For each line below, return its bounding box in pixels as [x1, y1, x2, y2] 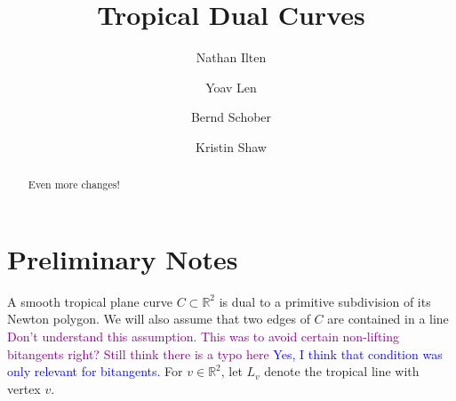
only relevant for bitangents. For [7, 362, 183, 381]
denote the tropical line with [264, 362, 420, 381]
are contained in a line [327, 309, 449, 328]
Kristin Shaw [196, 137, 267, 156]
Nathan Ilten [196, 48, 267, 67]
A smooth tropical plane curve [7, 292, 173, 310]
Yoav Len [205, 77, 257, 96]
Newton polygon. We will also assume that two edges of [7, 309, 310, 328]
